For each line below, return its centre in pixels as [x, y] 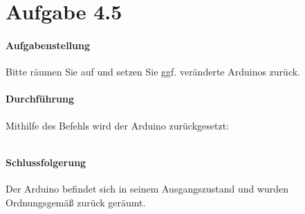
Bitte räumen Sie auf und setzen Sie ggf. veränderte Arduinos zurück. [153, 72]
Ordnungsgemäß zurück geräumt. [76, 202]
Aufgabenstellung [48, 45]
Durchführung [40, 99]
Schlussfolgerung [46, 162]
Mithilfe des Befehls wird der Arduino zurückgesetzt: [117, 125]
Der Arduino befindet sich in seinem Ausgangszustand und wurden [147, 188]
